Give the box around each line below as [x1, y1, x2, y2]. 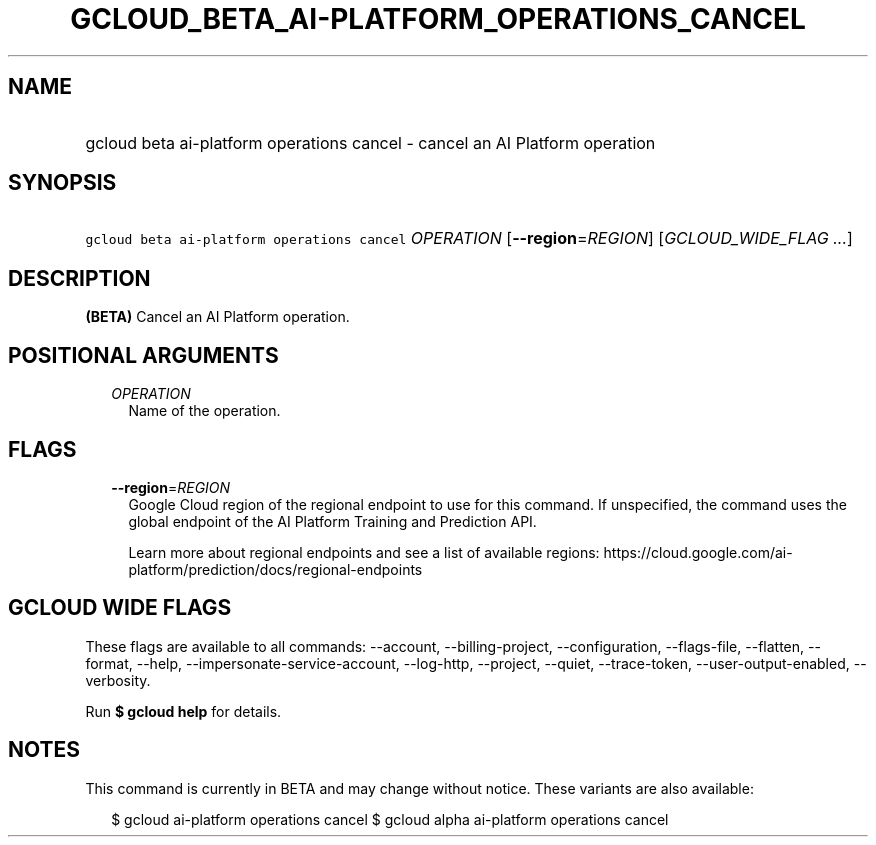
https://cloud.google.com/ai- [603, 543, 793, 561]
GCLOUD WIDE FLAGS [8, 595, 232, 621]
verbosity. [85, 671, 151, 689]
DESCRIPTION [8, 265, 151, 291]
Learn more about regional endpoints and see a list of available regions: [128, 543, 600, 561]
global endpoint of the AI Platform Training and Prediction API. [128, 512, 537, 530]
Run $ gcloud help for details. [85, 702, 282, 720]
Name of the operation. [128, 402, 281, 420]
